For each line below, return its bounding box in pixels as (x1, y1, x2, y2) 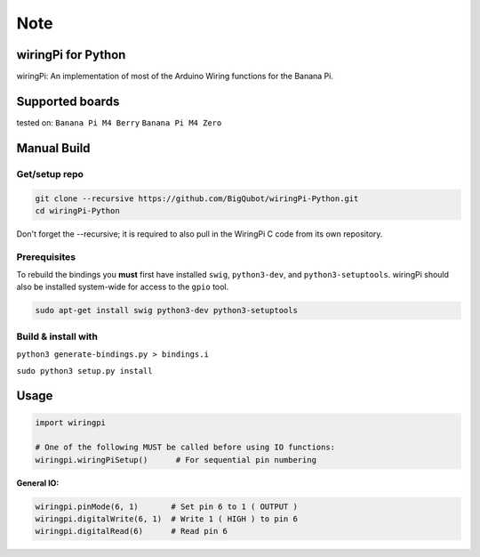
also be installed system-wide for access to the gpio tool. (16, 281, 229, 293)
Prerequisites (16, 250, 76, 262)
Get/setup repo (16, 167, 84, 180)
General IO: (16, 477, 60, 488)
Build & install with (16, 330, 98, 343)
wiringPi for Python (16, 47, 126, 62)
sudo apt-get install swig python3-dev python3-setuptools (35, 305, 298, 316)
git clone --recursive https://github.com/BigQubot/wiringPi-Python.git (35, 193, 359, 204)
